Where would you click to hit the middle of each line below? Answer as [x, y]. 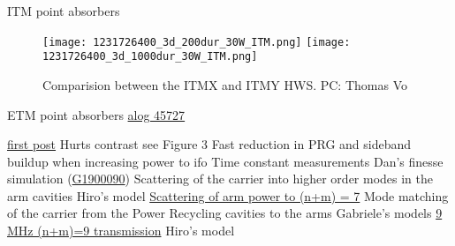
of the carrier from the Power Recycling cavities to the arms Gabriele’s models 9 [225, 213]
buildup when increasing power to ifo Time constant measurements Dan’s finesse [225, 161]
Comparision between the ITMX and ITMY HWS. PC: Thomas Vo [225, 84]
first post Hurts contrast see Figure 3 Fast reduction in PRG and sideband [209, 144]
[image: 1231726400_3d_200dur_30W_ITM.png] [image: [197, 42]
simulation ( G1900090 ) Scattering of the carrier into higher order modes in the [220, 179]
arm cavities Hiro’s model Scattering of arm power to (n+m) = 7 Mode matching [228, 195]
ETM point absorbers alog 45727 [96, 114]
